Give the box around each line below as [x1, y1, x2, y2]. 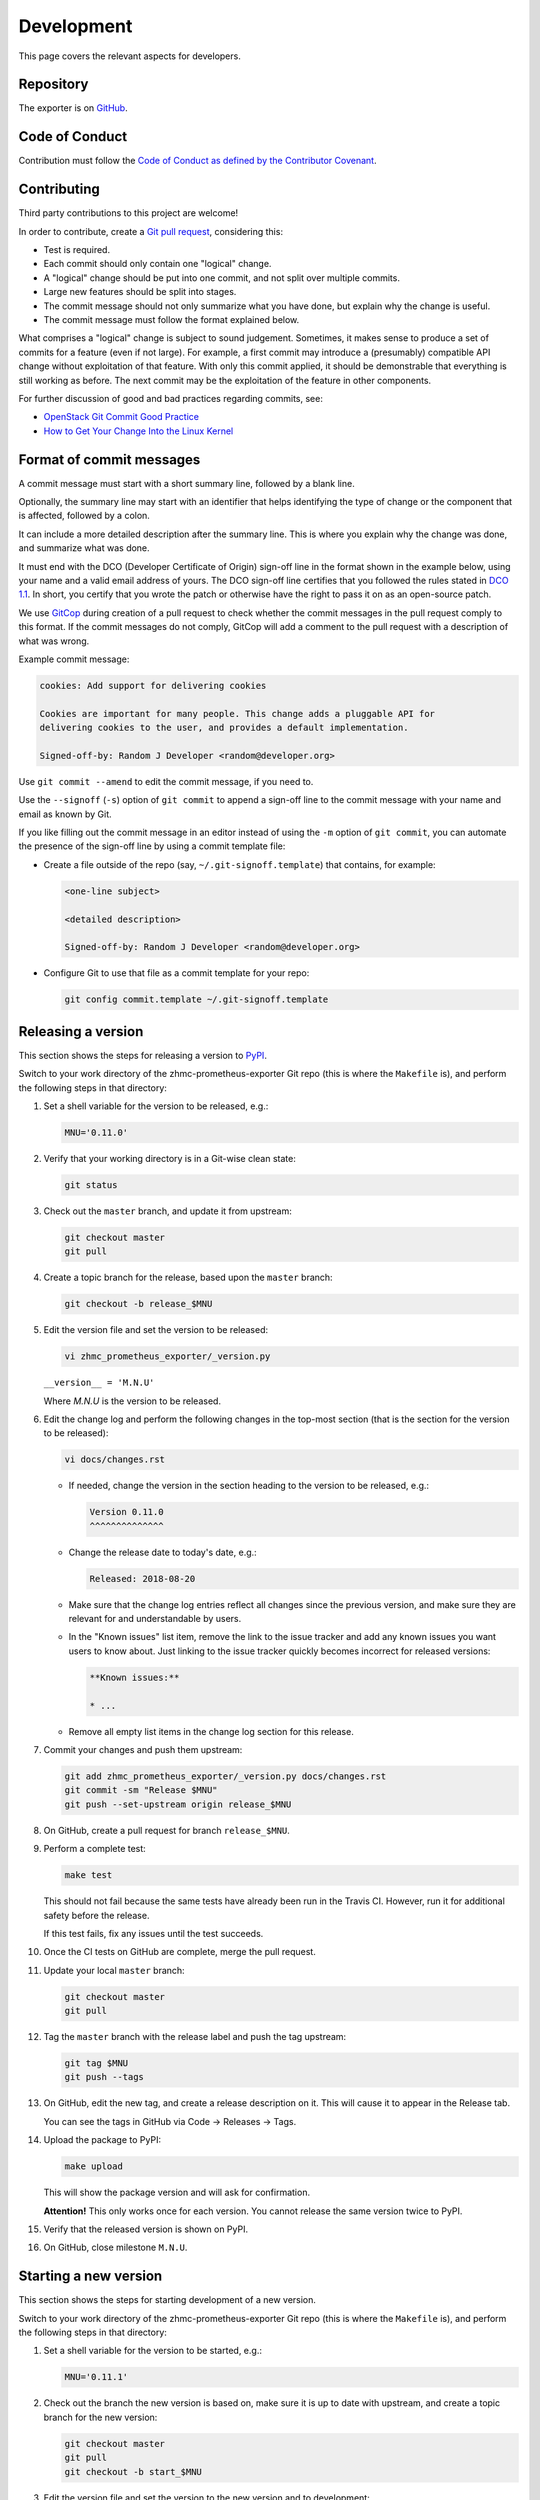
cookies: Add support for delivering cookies [39, 680, 267, 691]
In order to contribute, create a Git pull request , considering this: [18, 225, 284, 237]
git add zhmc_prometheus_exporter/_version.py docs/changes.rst [64, 1771, 387, 1782]
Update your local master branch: [43, 1964, 185, 1976]
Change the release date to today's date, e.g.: [68, 1546, 257, 1558]
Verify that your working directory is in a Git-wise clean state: [43, 1152, 297, 1164]
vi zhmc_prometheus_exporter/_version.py [64, 1351, 271, 1362]
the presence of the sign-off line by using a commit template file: [18, 840, 286, 852]
